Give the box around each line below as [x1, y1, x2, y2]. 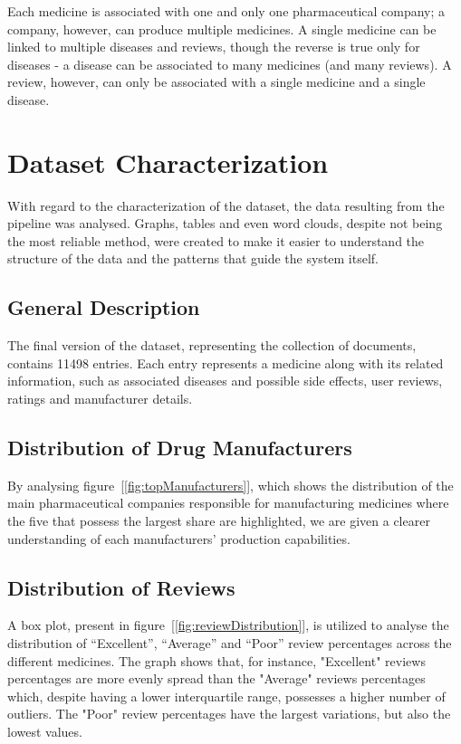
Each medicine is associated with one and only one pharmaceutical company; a [7, 2, 446, 20]
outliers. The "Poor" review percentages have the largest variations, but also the [7, 704, 451, 723]
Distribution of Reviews [7, 573, 235, 601]
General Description [7, 293, 200, 321]
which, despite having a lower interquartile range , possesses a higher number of [7, 686, 446, 705]
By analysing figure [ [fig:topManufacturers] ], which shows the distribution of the [7, 475, 454, 494]
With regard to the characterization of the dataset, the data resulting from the [7, 196, 445, 215]
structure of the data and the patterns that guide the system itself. [7, 249, 379, 268]
